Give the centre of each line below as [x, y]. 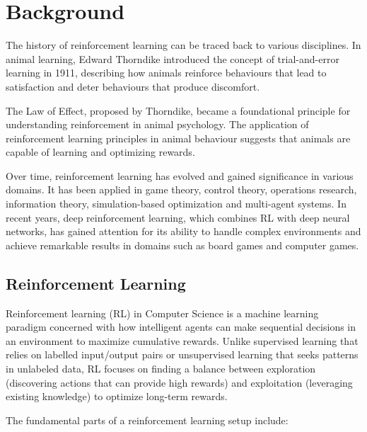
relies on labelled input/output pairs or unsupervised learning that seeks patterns [182, 354]
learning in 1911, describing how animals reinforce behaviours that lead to [166, 73]
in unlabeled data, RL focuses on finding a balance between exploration [161, 369]
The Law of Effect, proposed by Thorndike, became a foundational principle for [178, 110]
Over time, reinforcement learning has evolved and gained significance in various [180, 175]
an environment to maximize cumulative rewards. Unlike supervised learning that [182, 340]
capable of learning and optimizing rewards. [100, 152]
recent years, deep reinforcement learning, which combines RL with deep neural [178, 217]
